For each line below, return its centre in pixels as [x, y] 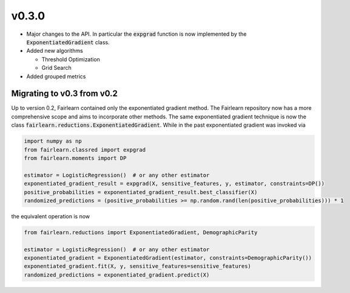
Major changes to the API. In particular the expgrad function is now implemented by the [136, 34]
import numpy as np [53, 141]
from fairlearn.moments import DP [75, 158]
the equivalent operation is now [51, 216]
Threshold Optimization [71, 59]
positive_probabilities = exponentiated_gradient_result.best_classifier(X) [141, 192]
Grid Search [57, 68]
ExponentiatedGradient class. [68, 42]
